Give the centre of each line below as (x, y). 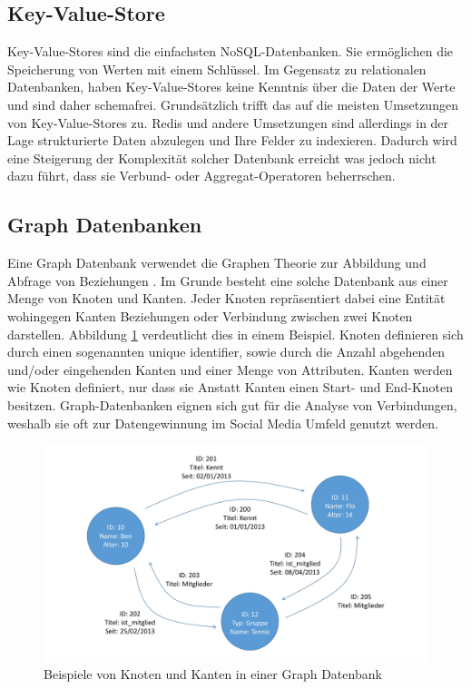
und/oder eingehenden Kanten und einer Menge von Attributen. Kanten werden (230, 369)
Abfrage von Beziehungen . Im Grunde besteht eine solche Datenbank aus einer (228, 280)
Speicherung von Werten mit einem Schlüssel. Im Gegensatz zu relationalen (217, 69)
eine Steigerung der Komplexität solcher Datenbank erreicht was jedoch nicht (222, 157)
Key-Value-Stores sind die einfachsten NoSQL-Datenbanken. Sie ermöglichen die (231, 51)
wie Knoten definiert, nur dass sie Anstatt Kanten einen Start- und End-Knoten (231, 387)
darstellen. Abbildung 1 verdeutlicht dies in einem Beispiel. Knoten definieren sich (235, 334)
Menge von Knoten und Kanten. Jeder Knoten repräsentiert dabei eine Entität (226, 298)
